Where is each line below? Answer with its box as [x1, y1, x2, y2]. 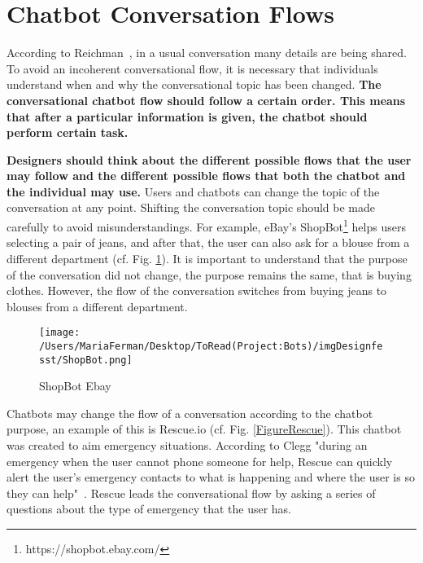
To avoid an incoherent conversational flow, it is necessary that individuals [7, 59, 378, 77]
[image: [39, 327, 81, 339]
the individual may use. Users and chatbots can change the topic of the [7, 183, 380, 200]
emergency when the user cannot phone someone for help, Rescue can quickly [7, 452, 393, 469]
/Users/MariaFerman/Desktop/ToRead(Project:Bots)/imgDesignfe [39, 340, 383, 352]
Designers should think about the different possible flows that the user [7, 151, 412, 168]
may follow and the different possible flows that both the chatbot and [7, 167, 406, 184]
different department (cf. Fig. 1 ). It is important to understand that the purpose [7, 249, 408, 266]
